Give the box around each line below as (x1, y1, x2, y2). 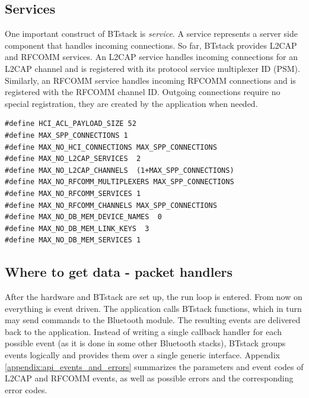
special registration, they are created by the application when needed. (5, 97, 258, 109)
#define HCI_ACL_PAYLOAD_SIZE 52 (5, 119, 136, 128)
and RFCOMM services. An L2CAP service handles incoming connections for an (5, 50, 298, 63)
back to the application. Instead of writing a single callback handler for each (5, 325, 282, 337)
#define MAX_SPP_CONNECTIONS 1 (5, 131, 128, 140)
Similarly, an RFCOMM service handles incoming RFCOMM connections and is (5, 74, 296, 86)
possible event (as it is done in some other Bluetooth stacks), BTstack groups (5, 337, 286, 349)
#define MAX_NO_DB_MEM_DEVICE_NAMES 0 (5, 213, 162, 222)
